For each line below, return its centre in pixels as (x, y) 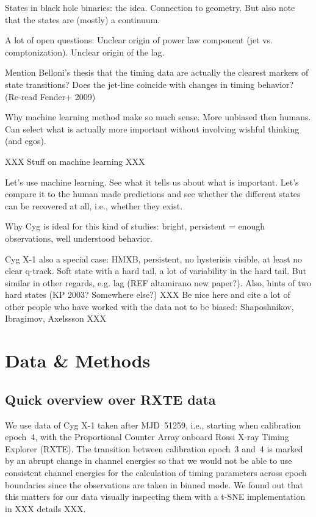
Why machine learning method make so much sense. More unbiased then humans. (158, 117)
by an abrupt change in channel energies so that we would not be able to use (149, 461)
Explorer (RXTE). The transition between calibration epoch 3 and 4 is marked (154, 448)
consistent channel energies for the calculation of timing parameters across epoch (156, 473)
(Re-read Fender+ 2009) (50, 96)
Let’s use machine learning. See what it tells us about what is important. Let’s (152, 182)
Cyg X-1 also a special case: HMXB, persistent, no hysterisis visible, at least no (154, 258)
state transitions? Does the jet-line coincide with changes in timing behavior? (149, 84)
